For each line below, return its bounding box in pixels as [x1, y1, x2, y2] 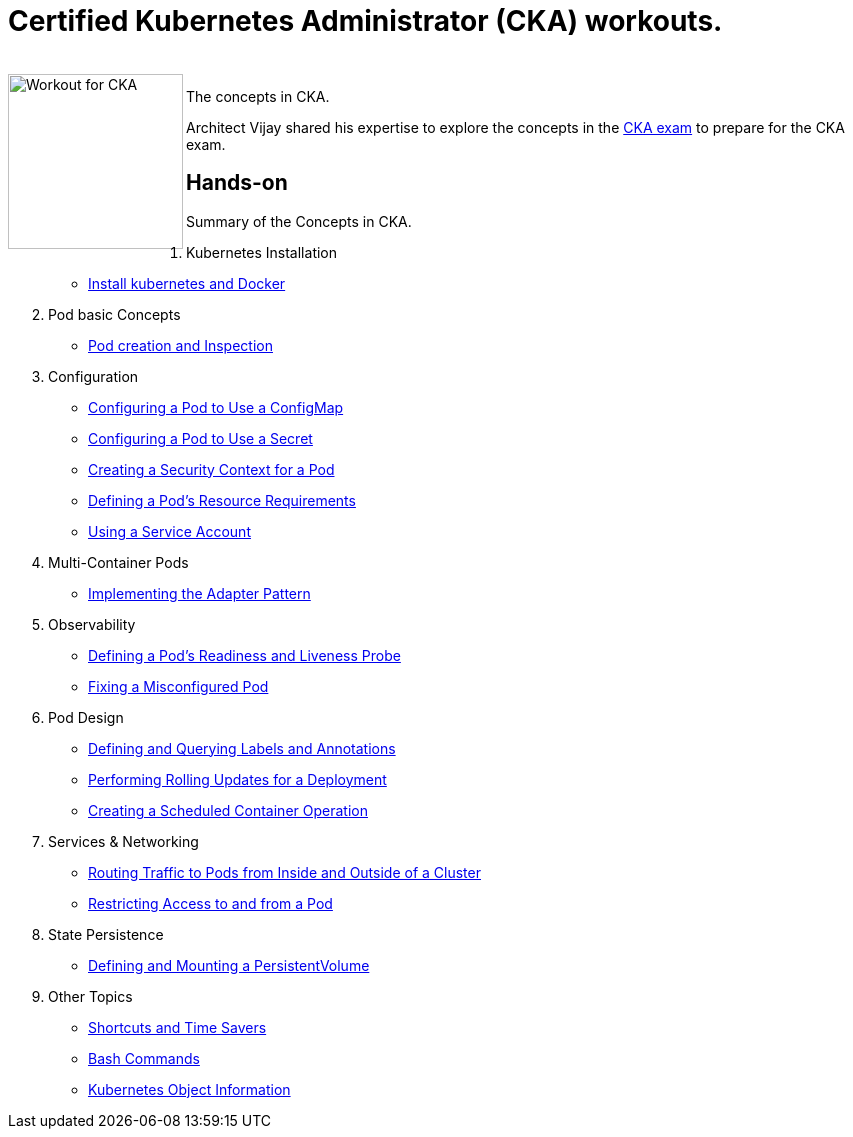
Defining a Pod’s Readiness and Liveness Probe [88, 646, 401, 664]
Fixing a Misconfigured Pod [88, 677, 269, 695]
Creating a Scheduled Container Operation [88, 801, 368, 819]
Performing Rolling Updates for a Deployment [88, 770, 387, 788]
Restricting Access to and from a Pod [88, 894, 333, 912]
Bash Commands [88, 1049, 200, 1067]
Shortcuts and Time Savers [88, 1018, 267, 1036]
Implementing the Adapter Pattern [88, 584, 311, 602]
